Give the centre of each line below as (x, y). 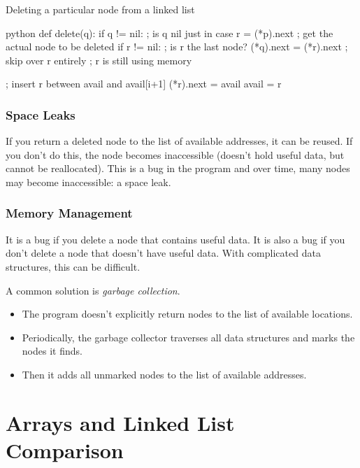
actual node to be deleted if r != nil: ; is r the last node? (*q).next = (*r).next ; (177, 47)
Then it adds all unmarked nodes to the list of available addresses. (164, 374)
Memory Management (69, 213)
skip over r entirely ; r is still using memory (99, 60)
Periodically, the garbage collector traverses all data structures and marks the (188, 337)
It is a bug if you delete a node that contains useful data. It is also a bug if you (175, 239)
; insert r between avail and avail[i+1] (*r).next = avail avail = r (144, 84)
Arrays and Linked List (120, 422)
